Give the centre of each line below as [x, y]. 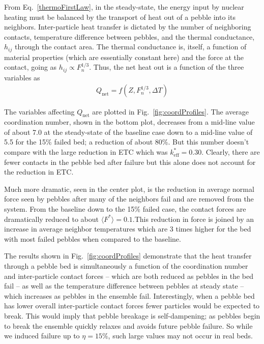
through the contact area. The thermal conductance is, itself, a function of [130, 47]
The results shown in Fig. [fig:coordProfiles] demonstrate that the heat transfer [128, 256]
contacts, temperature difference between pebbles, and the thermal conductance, [129, 36]
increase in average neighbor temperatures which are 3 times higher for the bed [128, 229]
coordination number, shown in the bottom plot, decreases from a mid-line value [129, 122]
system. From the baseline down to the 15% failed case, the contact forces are [125, 209]
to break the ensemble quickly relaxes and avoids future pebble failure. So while [128, 325]
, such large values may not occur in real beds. [180, 336]
